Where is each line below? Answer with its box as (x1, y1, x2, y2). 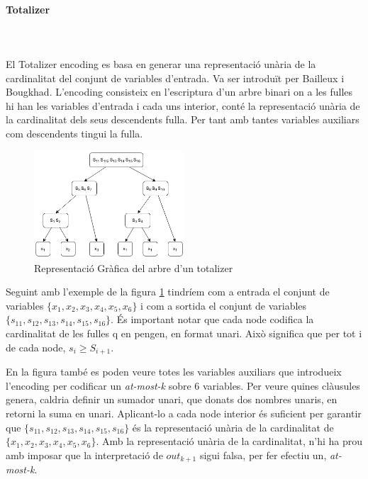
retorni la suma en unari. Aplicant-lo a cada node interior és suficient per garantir (6, 405, 362, 420)
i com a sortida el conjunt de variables (140, 298, 307, 312)
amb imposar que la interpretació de (6, 447, 163, 462)
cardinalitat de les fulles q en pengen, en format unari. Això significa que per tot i (6, 326, 362, 341)
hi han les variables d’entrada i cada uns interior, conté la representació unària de (6, 98, 360, 113)
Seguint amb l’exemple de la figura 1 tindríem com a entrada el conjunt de (6, 284, 330, 299)
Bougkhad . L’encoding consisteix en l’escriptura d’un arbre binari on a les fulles (6, 84, 353, 99)
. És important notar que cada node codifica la (111, 312, 314, 327)
